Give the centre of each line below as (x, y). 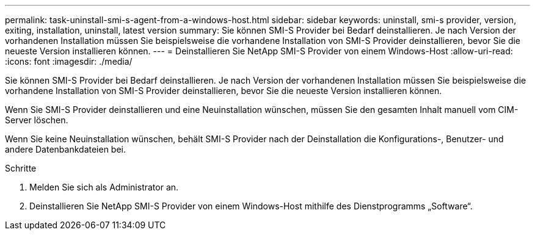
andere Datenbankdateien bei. (66, 149)
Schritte (21, 168)
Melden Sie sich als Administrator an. (104, 187)
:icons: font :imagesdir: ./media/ (69, 61)
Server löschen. (37, 120)
